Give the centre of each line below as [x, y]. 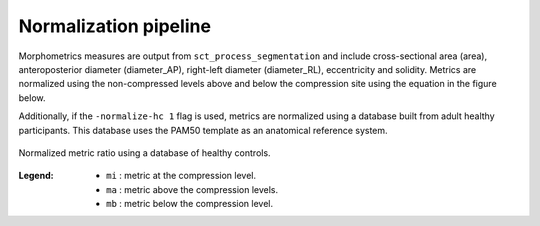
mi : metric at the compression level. [181, 176]
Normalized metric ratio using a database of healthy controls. [144, 152]
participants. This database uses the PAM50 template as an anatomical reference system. [203, 130]
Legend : [36, 176]
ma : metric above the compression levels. [192, 189]
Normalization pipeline [115, 26]
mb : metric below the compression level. [190, 204]
